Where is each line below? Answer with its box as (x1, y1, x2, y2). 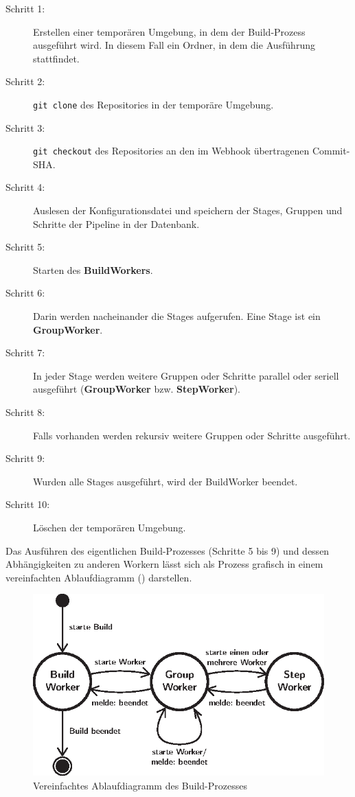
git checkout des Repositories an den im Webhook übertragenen (33, 143, 310, 158)
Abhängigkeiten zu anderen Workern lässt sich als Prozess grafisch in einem (5, 557, 323, 571)
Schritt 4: (5, 180, 45, 194)
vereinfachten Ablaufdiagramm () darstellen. (5, 570, 192, 584)
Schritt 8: (5, 405, 45, 419)
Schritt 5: (5, 240, 45, 254)
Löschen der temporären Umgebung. (33, 520, 186, 534)
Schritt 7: (5, 345, 45, 360)
